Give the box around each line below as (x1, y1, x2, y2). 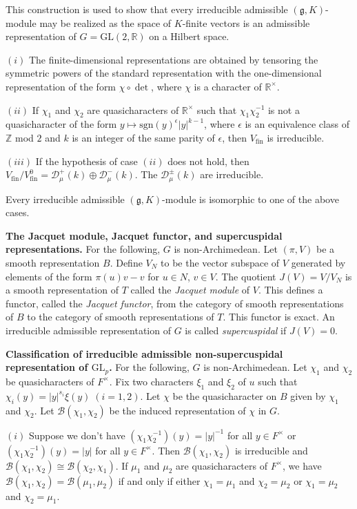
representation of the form (6, 79, 116, 93)
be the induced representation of (109, 403, 246, 417)
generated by (291, 255, 346, 269)
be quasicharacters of (6, 374, 94, 388)
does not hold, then (167, 153, 249, 168)
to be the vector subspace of (161, 255, 280, 269)
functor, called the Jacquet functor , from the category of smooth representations (6, 296, 344, 310)
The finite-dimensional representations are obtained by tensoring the (28, 52, 318, 66)
